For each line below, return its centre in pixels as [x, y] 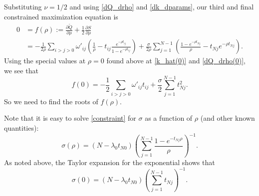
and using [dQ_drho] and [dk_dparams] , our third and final [162, 6]
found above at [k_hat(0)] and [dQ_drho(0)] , [176, 61]
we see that [21, 71]
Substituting [23, 6]
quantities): [21, 127]
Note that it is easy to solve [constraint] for [70, 118]
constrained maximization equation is [61, 16]
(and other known [228, 118]
